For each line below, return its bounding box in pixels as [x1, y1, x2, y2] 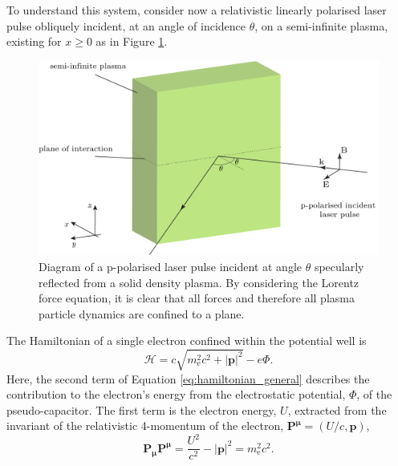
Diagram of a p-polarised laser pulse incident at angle [39, 258, 302, 275]
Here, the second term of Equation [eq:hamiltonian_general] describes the [6, 370, 370, 387]
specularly [314, 258, 364, 275]
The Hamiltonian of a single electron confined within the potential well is [6, 332, 367, 349]
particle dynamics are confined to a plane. [39, 305, 245, 322]
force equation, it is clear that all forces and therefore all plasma [39, 290, 355, 306]
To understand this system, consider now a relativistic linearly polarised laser [6, 2, 387, 18]
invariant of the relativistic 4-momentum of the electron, [6, 417, 284, 434]
